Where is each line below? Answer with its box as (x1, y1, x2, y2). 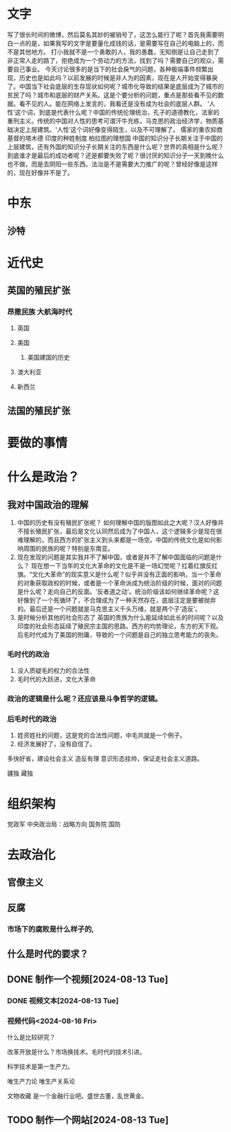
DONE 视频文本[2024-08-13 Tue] (7, 996, 119, 1006)
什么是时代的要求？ (7, 948, 89, 959)
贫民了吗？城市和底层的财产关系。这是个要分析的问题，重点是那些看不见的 (7, 90, 218, 99)
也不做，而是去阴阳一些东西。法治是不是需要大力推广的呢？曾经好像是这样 (7, 159, 218, 168)
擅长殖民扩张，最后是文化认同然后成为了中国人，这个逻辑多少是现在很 (23, 527, 222, 535)
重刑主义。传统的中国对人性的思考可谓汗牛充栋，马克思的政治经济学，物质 (7, 117, 218, 125)
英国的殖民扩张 (7, 284, 71, 297)
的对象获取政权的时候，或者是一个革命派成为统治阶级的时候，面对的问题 (16, 578, 222, 587)
